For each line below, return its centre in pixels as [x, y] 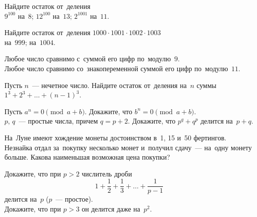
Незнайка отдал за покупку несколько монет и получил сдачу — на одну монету [128, 147]
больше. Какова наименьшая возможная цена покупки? [87, 157]
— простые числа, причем [58, 121]
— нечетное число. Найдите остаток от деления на [109, 85]
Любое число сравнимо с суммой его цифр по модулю [88, 59]
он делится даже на [111, 208]
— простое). [74, 199]
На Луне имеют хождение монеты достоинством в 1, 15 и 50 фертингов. [115, 137]
